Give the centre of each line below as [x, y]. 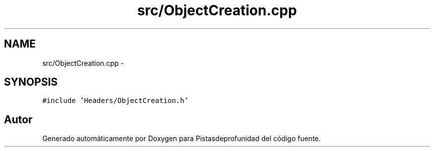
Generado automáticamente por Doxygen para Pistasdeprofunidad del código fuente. [182, 139]
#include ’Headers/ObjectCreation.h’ [115, 101]
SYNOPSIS [31, 82]
